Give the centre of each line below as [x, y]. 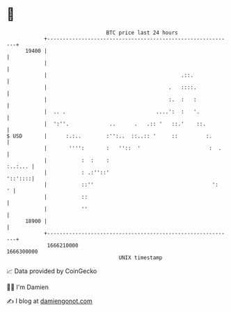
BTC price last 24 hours [142, 33]
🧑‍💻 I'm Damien [28, 287]
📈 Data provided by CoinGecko [52, 271]
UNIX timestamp [141, 257]
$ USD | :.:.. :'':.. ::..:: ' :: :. [110, 136]
